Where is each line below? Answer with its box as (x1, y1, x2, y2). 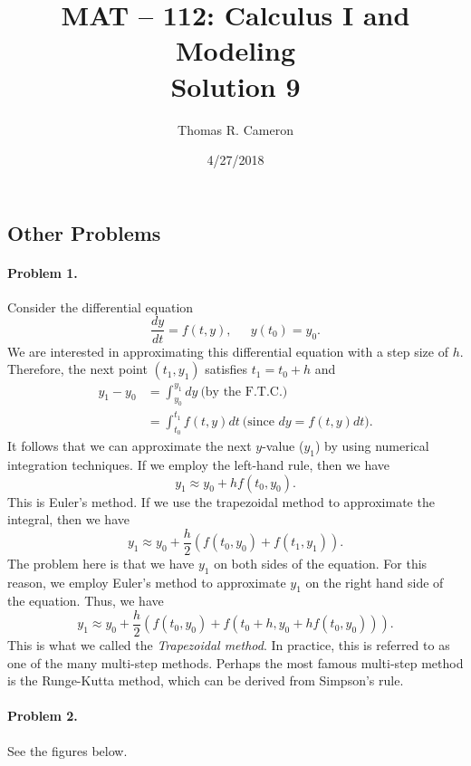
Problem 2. (7, 706, 78, 725)
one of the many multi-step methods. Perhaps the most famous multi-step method (7, 653, 464, 672)
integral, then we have (7, 510, 130, 529)
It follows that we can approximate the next (7, 436, 252, 455)
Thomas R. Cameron (178, 120, 293, 139)
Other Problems (7, 218, 161, 246)
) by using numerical (314, 436, 429, 455)
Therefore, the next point (7, 359, 148, 378)
